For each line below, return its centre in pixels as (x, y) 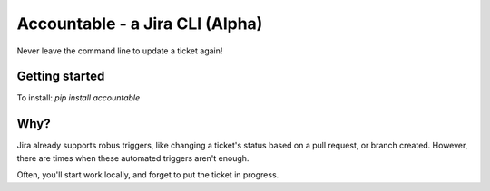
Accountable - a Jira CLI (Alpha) (140, 24)
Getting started (61, 76)
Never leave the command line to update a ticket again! (120, 51)
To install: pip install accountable (78, 98)
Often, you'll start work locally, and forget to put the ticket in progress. (148, 175)
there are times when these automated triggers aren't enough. (133, 158)
